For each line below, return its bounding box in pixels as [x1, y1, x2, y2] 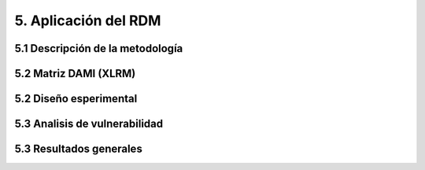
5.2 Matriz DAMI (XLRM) [14, 67, 136, 80]
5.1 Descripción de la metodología [14, 42, 183, 55]
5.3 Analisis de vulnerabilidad [14, 117, 164, 131]
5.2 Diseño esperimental [14, 92, 138, 105]
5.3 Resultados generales [14, 142, 143, 156]
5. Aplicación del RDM [14, 12, 161, 29]
